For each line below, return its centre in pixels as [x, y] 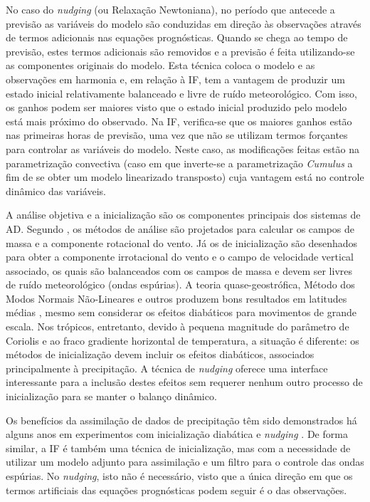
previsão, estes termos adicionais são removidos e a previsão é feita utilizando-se [180, 51]
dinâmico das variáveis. [56, 190]
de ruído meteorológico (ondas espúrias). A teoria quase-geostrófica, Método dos [180, 284]
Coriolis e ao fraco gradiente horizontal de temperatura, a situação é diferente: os [183, 340]
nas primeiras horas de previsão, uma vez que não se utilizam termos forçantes [177, 135]
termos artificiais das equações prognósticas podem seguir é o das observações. [176, 490]
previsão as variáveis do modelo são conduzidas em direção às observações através [184, 23]
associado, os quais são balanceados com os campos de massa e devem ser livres [179, 270]
